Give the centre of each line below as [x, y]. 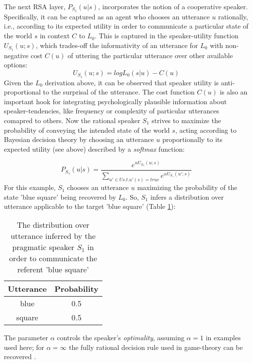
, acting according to [206, 130]
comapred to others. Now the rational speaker [72, 120]
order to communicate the [53, 258]
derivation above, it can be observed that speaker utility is [132, 82]
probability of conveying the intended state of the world [87, 130]
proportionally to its [193, 139]
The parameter [26, 337]
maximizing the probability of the [187, 187]
